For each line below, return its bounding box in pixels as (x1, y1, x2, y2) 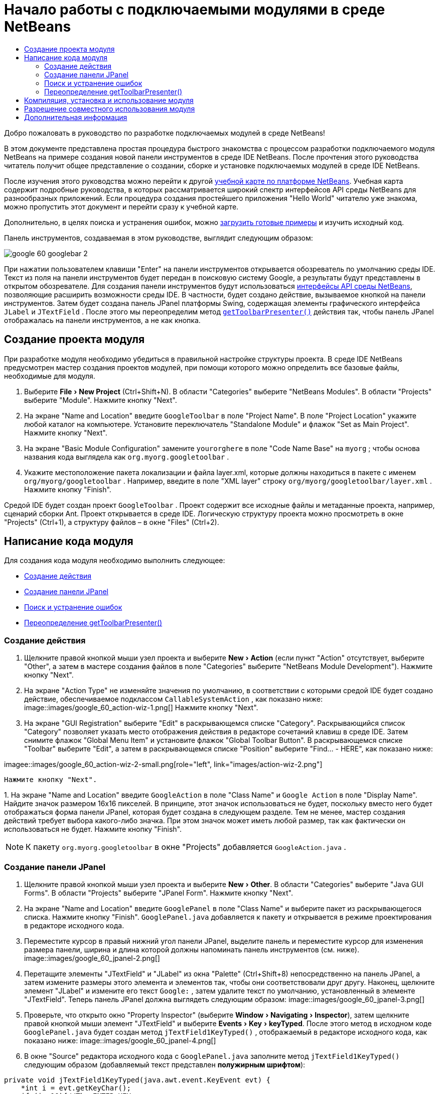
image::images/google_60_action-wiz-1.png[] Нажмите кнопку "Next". (24, 703, 258, 712)
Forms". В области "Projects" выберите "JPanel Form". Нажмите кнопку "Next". (24, 888, 293, 897)
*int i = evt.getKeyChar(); (21, 1083, 131, 1092)
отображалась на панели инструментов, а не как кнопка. (4, 315, 201, 324)
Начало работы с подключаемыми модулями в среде (4, 1, 385, 18)
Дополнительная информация (24, 113, 127, 122)
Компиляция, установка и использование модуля (24, 95, 194, 104)
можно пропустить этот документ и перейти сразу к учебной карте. (4, 202, 239, 211)
